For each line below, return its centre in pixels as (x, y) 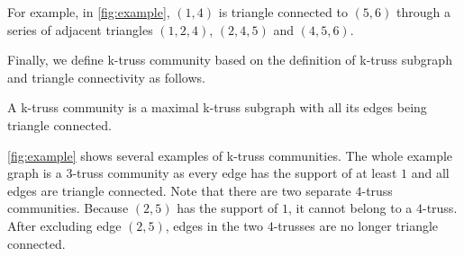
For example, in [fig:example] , (89, 12)
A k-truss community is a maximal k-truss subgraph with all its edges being (217, 107)
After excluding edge (64, 225)
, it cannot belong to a (350, 208)
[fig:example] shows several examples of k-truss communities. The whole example (230, 155)
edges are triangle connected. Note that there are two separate (179, 190)
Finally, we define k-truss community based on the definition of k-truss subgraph (230, 60)
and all (430, 173)
